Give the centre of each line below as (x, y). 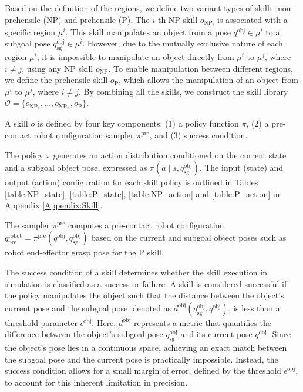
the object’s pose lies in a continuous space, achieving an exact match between (146, 348)
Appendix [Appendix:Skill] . (54, 205)
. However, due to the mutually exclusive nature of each (183, 43)
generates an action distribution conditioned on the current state (170, 155)
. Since (279, 334)
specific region (30, 31)
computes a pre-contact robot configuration (146, 225)
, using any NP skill (58, 68)
